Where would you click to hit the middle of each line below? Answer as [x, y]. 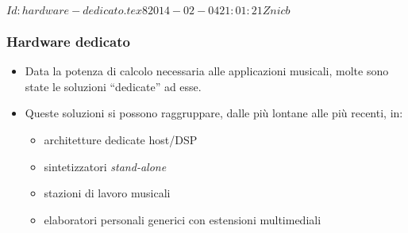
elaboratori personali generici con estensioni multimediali [183, 219]
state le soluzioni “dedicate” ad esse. [113, 86]
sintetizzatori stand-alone [105, 166]
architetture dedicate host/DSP [121, 139]
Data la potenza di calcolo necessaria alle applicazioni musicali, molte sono [207, 71]
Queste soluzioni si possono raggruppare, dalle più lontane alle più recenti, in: [214, 113]
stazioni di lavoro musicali [107, 193]
